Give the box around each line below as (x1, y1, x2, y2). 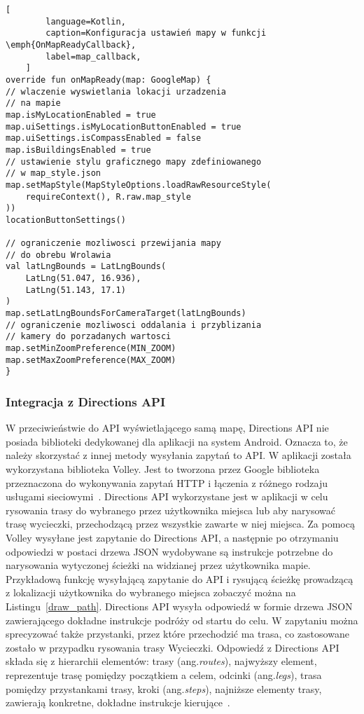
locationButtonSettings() (6, 214, 126, 225)
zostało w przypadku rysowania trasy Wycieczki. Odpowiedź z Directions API (6, 640, 339, 654)
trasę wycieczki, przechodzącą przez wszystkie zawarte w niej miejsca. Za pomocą (6, 516, 355, 531)
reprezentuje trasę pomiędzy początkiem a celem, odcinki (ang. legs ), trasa (6, 667, 322, 682)
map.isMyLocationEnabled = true (6, 109, 156, 120)
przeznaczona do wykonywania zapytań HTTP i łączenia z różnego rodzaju (6, 475, 328, 490)
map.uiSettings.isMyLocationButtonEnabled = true (6, 121, 241, 132)
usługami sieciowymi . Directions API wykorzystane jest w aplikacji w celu (6, 489, 328, 504)
